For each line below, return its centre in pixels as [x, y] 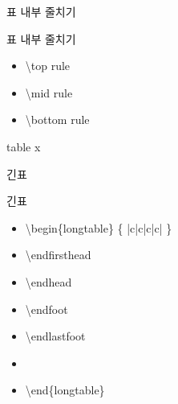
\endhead [49, 281]
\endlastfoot [55, 336]
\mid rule [49, 92]
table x [24, 146]
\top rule [48, 66]
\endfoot [47, 309]
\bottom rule [57, 120]
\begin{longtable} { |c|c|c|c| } [99, 227]
